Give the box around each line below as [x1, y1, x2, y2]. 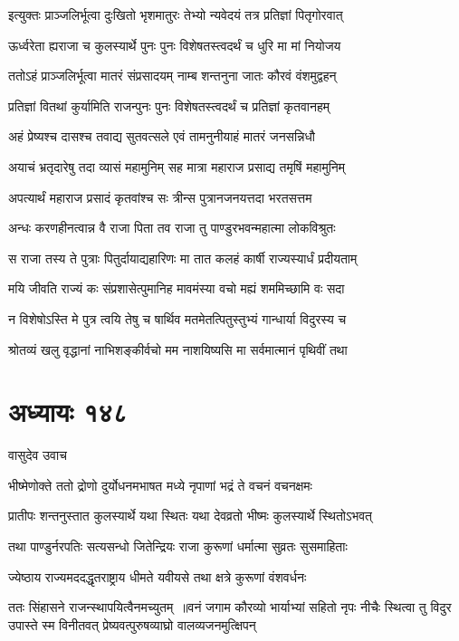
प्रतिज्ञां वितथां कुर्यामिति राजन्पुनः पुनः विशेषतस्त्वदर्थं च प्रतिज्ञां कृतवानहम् [8, 96, 330, 115]
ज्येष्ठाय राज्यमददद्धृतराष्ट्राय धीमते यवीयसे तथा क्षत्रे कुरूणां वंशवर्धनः [8, 567, 307, 586]
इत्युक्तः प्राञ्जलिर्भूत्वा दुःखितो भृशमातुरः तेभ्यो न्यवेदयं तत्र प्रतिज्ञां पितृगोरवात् [8, 5, 343, 24]
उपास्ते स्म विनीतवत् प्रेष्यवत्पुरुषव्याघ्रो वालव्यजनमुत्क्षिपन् [8, 615, 256, 634]
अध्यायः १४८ [8, 393, 128, 430]
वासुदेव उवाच [8, 445, 67, 464]
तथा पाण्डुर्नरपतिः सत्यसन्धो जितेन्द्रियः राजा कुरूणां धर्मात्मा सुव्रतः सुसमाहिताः [8, 537, 348, 556]
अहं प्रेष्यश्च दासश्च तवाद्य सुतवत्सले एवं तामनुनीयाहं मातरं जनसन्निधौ [8, 127, 316, 146]
